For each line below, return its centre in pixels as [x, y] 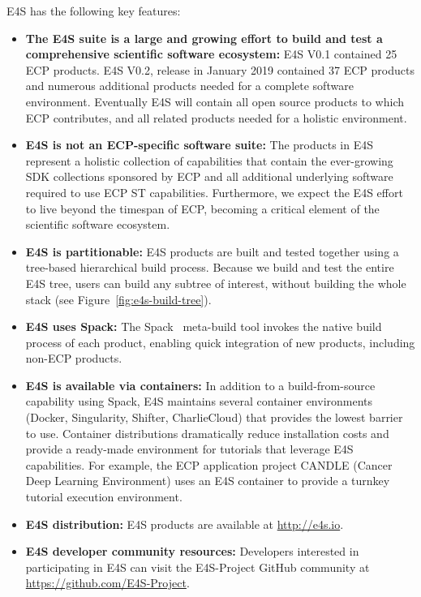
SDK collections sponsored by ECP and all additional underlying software [209, 176]
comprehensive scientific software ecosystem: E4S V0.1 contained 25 [211, 54]
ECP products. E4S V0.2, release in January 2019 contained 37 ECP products [220, 69]
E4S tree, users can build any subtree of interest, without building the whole [216, 283]
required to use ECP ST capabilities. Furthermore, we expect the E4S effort [214, 192]
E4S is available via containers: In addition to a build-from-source [200, 385]
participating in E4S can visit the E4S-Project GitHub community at [198, 567]
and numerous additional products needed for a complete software [189, 86]
